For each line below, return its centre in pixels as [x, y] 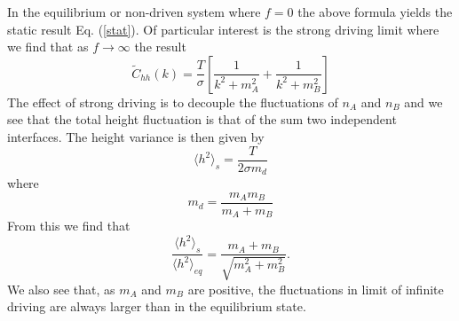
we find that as [48, 47]
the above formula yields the [375, 12]
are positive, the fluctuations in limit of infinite [316, 289]
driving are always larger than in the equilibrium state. [157, 306]
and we [423, 102]
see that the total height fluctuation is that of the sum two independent [202, 119]
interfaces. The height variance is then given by [136, 136]
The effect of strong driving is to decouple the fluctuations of [173, 102]
